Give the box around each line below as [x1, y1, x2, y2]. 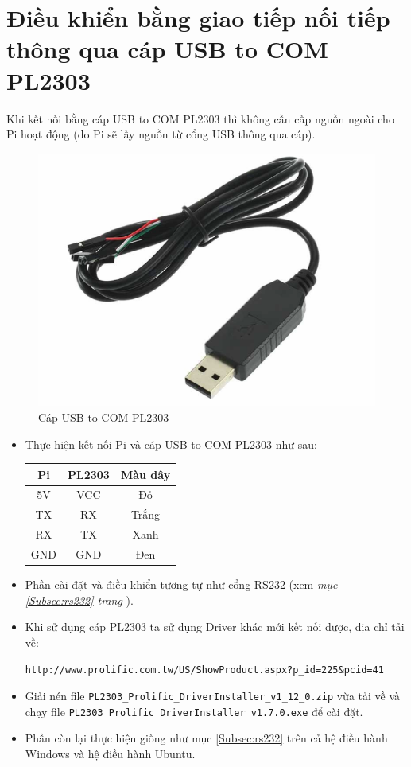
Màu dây [120, 465, 171, 482]
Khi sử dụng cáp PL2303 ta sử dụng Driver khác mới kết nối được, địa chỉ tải [25, 618, 405, 635]
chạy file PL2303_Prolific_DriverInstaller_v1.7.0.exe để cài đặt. [25, 703, 363, 719]
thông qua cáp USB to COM [6, 33, 328, 65]
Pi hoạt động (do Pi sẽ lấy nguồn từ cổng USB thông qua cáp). [6, 126, 316, 142]
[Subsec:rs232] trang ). [25, 591, 134, 608]
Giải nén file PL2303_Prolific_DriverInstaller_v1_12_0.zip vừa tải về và [25, 687, 401, 704]
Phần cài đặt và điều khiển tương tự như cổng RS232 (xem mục [25, 576, 338, 593]
